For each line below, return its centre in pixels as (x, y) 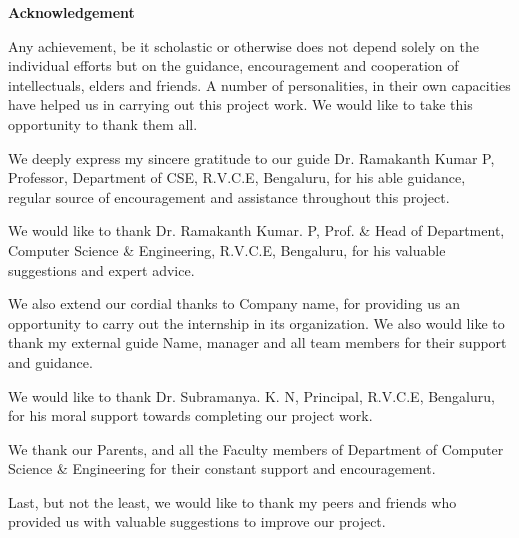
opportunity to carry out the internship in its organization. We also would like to (256, 322)
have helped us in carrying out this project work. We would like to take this (240, 104)
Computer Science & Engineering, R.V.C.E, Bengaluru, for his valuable (227, 249)
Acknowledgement (71, 12)
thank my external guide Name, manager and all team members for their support (257, 342)
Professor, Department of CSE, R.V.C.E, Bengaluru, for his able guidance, (237, 177)
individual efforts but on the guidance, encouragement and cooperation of (233, 65)
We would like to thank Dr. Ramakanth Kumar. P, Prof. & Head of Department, (256, 230)
